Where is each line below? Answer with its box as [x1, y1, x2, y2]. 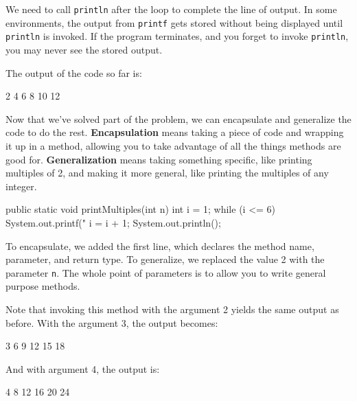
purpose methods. [5, 279, 80, 293]
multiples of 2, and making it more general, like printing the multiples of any [5, 165, 329, 180]
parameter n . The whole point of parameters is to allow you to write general [5, 265, 326, 279]
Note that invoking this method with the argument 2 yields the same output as [5, 301, 339, 316]
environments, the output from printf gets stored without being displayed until [5, 15, 343, 30]
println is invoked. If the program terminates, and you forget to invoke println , [5, 29, 349, 43]
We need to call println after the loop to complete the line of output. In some [5, 2, 337, 16]
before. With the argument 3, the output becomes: [5, 315, 218, 330]
